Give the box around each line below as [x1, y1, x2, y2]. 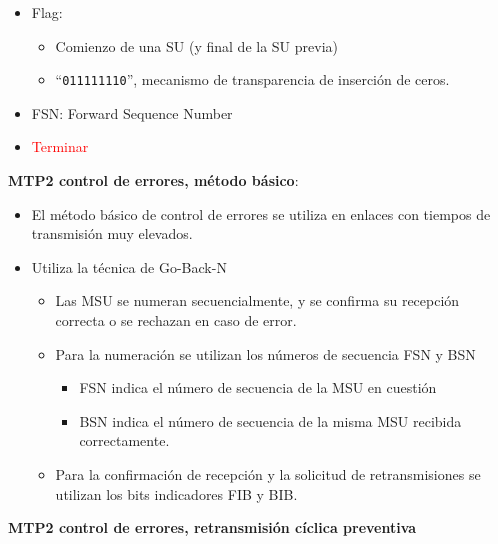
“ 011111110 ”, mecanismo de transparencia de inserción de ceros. [55, 69, 450, 90]
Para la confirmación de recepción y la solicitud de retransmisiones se [55, 463, 481, 484]
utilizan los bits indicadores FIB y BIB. [55, 483, 298, 504]
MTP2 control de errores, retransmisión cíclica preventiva [8, 517, 417, 538]
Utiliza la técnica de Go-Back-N [31, 256, 227, 277]
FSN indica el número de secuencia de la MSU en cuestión [79, 377, 437, 398]
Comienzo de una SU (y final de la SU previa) [55, 35, 338, 56]
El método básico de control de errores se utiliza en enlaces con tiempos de [31, 203, 491, 224]
